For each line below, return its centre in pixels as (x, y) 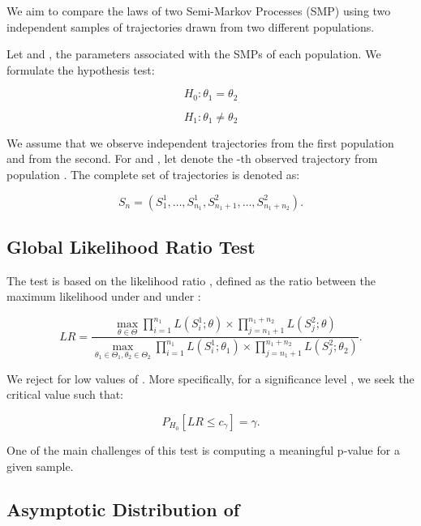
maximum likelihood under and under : (104, 296)
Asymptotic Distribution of (123, 509)
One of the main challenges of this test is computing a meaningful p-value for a (203, 449)
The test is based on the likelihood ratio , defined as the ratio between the (191, 280)
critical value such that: (65, 394)
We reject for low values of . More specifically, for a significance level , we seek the (210, 378)
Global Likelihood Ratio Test (131, 246)
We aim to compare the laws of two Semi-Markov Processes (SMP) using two (199, 11)
